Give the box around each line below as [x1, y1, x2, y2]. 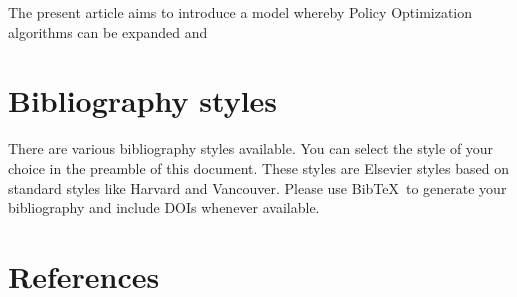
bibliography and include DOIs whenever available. [8, 197, 320, 218]
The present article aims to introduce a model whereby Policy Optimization [8, 2, 473, 22]
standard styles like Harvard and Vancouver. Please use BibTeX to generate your [8, 177, 507, 198]
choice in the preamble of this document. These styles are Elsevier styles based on [8, 157, 509, 178]
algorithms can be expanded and [8, 21, 208, 42]
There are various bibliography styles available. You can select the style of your [8, 138, 494, 159]
